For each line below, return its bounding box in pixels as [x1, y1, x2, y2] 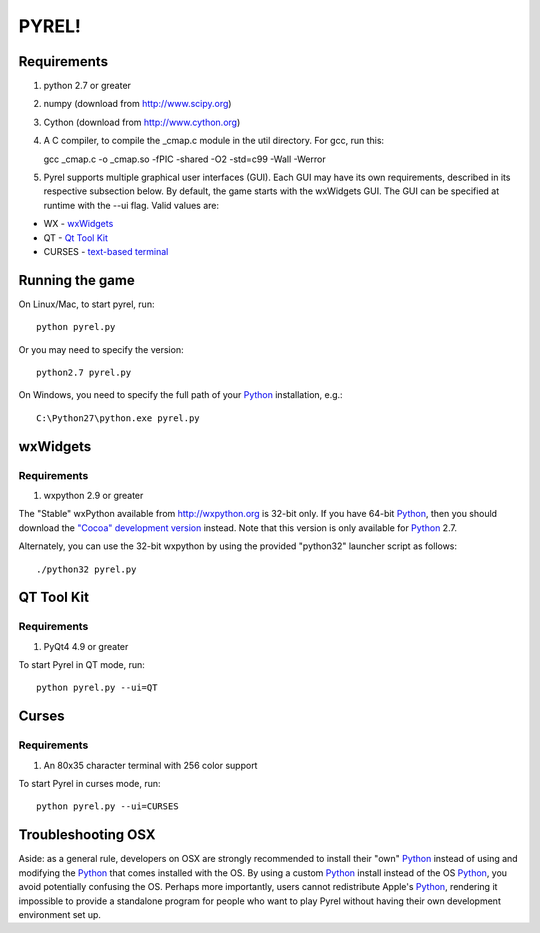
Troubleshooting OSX [18, 826, 156, 844]
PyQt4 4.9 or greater [43, 640, 129, 652]
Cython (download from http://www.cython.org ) [43, 116, 241, 128]
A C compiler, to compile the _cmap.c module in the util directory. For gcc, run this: [43, 135, 385, 147]
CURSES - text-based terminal [43, 245, 169, 257]
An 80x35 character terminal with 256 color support [43, 759, 258, 771]
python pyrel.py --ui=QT [36, 682, 158, 694]
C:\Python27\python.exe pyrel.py [36, 412, 200, 424]
